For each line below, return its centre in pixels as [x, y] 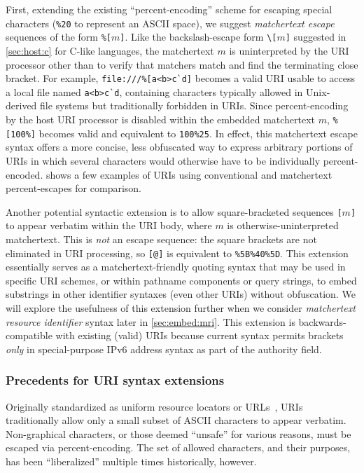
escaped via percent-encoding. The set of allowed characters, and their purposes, [178, 447]
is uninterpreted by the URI [289, 50]
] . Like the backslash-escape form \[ [198, 37]
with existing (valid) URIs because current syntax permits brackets [199, 335]
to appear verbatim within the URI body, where [109, 225]
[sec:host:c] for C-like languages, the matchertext [110, 50]
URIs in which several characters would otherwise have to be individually [163, 160]
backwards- [322, 321]
